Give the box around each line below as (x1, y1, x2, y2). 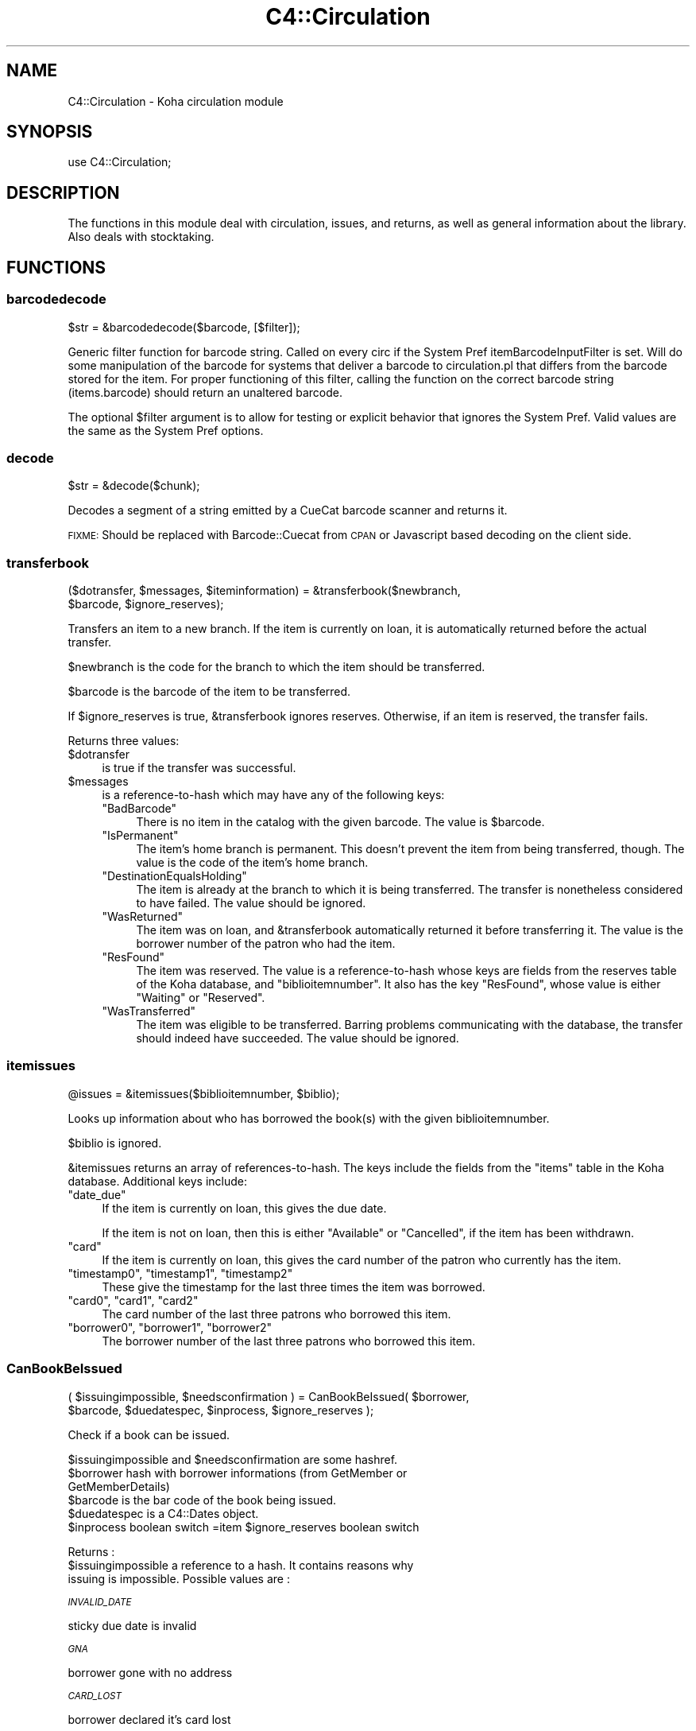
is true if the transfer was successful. (102, 761, 296, 774)
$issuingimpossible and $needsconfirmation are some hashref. (68, 1452, 398, 1466)
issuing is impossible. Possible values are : (68, 1571, 290, 1585)
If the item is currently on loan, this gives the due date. (102, 1201, 387, 1215)
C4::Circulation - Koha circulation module (68, 94, 284, 108)
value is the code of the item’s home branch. (136, 856, 369, 869)
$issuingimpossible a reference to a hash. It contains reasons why (68, 1558, 414, 1572)
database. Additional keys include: (68, 1174, 247, 1188)
